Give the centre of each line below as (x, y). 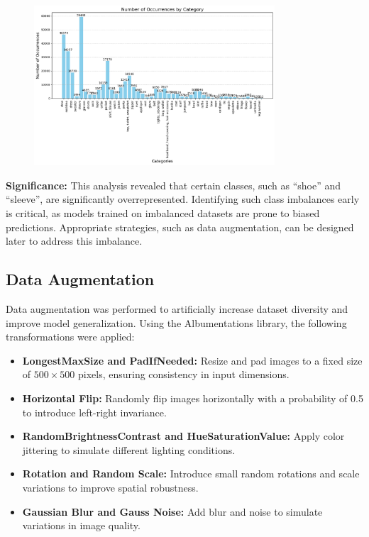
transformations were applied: (70, 337)
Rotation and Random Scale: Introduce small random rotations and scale (191, 474)
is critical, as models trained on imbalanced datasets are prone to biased (163, 213)
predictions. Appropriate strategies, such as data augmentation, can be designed (180, 227)
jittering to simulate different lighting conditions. (129, 449)
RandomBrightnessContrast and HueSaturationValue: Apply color (183, 436)
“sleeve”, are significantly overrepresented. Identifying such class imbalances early (183, 199)
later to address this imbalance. (74, 241)
